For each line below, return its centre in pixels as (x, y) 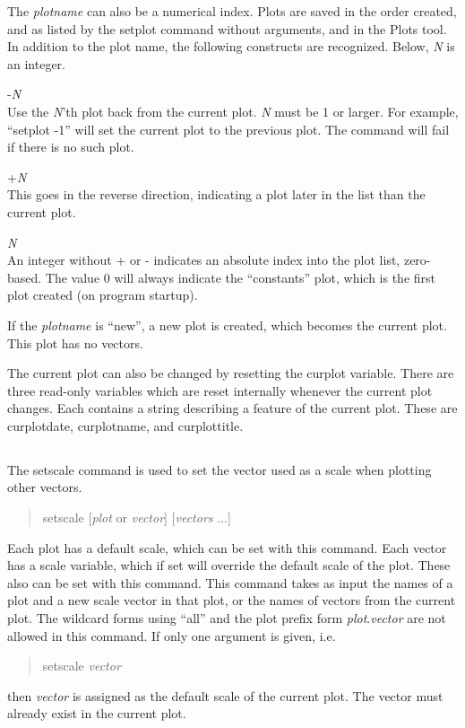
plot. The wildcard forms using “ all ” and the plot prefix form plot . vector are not (227, 618)
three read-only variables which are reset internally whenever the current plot (220, 390)
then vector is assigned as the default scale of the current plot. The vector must (225, 695)
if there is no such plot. (71, 147)
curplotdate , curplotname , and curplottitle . (125, 425)
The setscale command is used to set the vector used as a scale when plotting (220, 469)
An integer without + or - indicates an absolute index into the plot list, (204, 260)
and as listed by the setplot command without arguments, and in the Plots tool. (227, 28)
